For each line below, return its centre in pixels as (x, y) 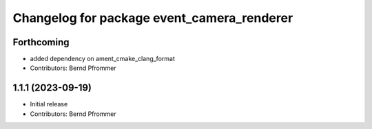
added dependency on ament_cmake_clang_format (102, 59)
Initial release (49, 104)
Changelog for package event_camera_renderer (153, 18)
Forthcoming (41, 42)
